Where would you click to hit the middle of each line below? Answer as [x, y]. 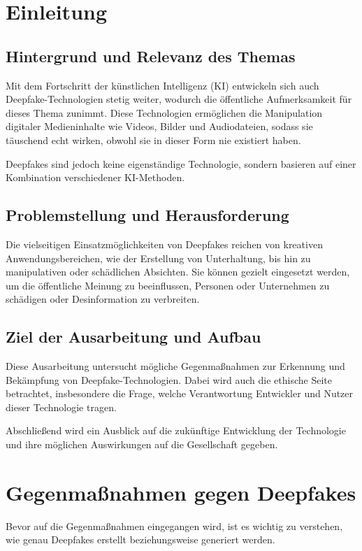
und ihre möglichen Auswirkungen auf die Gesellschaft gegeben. [142, 444]
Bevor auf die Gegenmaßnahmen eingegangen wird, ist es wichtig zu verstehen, [174, 525]
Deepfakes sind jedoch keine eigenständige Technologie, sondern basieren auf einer [181, 163]
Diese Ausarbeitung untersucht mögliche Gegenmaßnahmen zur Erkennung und [175, 366]
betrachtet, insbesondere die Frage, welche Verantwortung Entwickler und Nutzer [180, 393]
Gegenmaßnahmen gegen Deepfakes [181, 492]
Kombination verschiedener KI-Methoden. [95, 177]
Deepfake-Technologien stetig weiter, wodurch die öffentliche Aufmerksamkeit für [179, 99]
